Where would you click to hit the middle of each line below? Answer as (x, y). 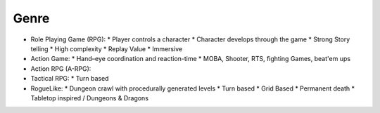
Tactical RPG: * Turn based (70, 79)
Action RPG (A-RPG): (61, 68)
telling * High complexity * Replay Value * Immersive (107, 48)
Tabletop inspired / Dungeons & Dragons (90, 98)
